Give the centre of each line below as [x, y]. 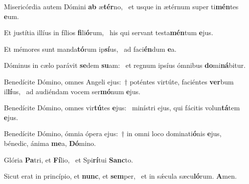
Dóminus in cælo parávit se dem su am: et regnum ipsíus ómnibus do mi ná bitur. [125, 65]
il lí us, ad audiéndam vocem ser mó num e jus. [72, 91]
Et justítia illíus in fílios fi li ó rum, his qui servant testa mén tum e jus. [109, 32]
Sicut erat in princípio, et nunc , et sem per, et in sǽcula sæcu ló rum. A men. [120, 176]
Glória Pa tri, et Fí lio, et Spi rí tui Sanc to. [68, 159]
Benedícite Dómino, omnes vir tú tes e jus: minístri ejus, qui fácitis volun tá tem [122, 108]
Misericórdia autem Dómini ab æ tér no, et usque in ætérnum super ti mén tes [121, 6]
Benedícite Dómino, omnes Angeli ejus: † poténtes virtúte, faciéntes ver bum [119, 81]
